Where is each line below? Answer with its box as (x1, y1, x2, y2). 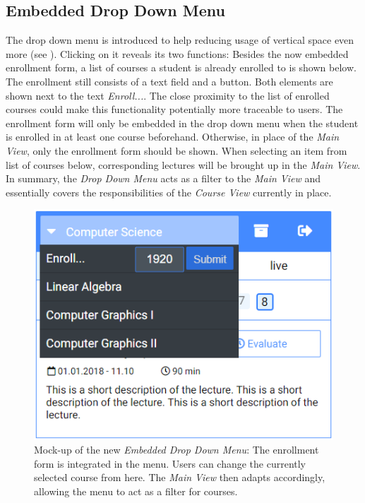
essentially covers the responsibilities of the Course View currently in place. (6, 184, 332, 199)
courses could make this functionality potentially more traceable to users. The (6, 102, 343, 117)
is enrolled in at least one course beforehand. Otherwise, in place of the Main (6, 129, 340, 144)
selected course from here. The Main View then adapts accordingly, (34, 470, 325, 485)
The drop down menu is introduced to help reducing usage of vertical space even (6, 32, 354, 47)
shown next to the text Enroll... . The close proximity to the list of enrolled (6, 88, 330, 102)
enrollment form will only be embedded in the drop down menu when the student (6, 115, 359, 130)
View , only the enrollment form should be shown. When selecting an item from (6, 143, 347, 158)
